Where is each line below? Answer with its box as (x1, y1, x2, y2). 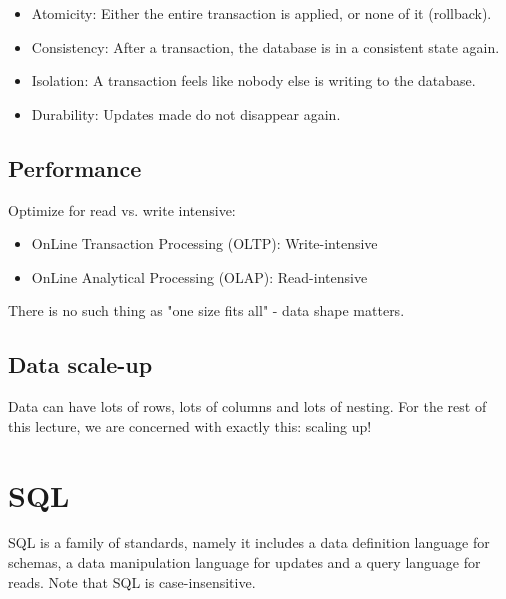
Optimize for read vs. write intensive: (8, 199, 236, 220)
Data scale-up (8, 349, 153, 380)
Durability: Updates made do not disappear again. (31, 103, 341, 124)
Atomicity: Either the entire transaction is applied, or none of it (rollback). (31, 3, 492, 23)
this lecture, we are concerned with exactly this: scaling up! (8, 415, 372, 436)
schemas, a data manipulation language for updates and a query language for (8, 552, 481, 573)
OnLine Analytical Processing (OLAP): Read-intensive (31, 266, 368, 287)
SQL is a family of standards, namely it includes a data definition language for (8, 532, 490, 553)
